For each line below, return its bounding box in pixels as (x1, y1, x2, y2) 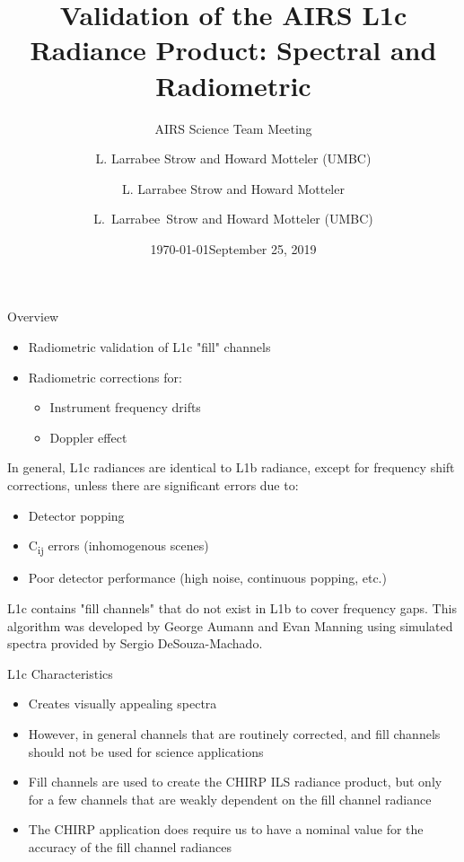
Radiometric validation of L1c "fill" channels (28, 338, 271, 356)
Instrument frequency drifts (49, 398, 201, 417)
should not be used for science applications (28, 742, 264, 761)
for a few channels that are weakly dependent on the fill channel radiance (28, 789, 432, 808)
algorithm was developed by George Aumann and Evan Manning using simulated (7, 616, 453, 635)
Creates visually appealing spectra (28, 694, 217, 713)
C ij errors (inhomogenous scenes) (28, 536, 209, 558)
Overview (7, 307, 59, 326)
